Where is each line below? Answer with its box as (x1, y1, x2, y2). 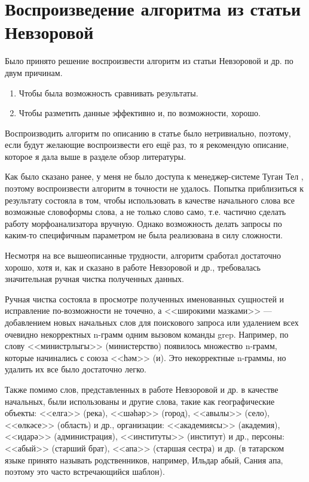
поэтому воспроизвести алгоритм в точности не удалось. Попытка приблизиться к (5, 182, 304, 195)
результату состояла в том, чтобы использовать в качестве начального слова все (5, 193, 295, 206)
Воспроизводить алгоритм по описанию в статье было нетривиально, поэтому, (5, 126, 291, 139)
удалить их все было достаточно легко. (5, 363, 146, 375)
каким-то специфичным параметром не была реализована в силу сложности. (5, 229, 283, 241)
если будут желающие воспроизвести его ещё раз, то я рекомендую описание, (5, 138, 289, 151)
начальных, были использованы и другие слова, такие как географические (5, 395, 275, 407)
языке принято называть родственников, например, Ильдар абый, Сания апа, (5, 453, 283, 466)
